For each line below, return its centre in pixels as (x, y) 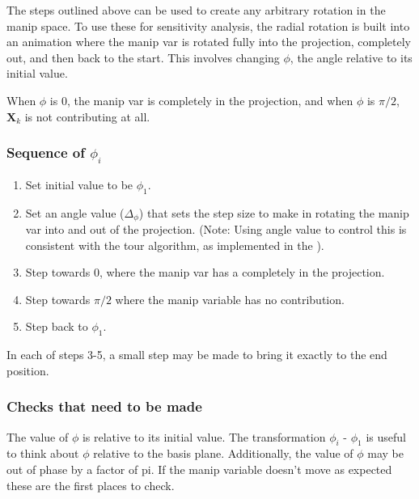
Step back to (57, 326)
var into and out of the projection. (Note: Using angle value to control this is (216, 228)
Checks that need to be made (104, 406)
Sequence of (46, 152)
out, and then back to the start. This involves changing (143, 57)
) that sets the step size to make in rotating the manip (274, 212)
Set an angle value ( (75, 212)
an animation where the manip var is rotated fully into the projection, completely (209, 42)
